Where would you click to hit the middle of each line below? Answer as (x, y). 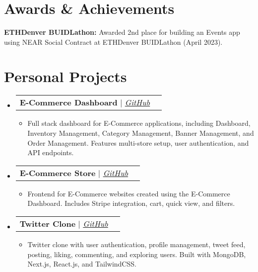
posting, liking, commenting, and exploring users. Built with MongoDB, (137, 254)
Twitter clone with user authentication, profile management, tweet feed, (136, 244)
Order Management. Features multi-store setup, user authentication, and (138, 142)
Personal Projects (65, 76)
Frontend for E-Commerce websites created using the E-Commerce (129, 193)
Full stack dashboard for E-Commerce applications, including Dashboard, (139, 123)
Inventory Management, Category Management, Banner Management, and (141, 133)
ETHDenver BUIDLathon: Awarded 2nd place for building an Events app (122, 32)
